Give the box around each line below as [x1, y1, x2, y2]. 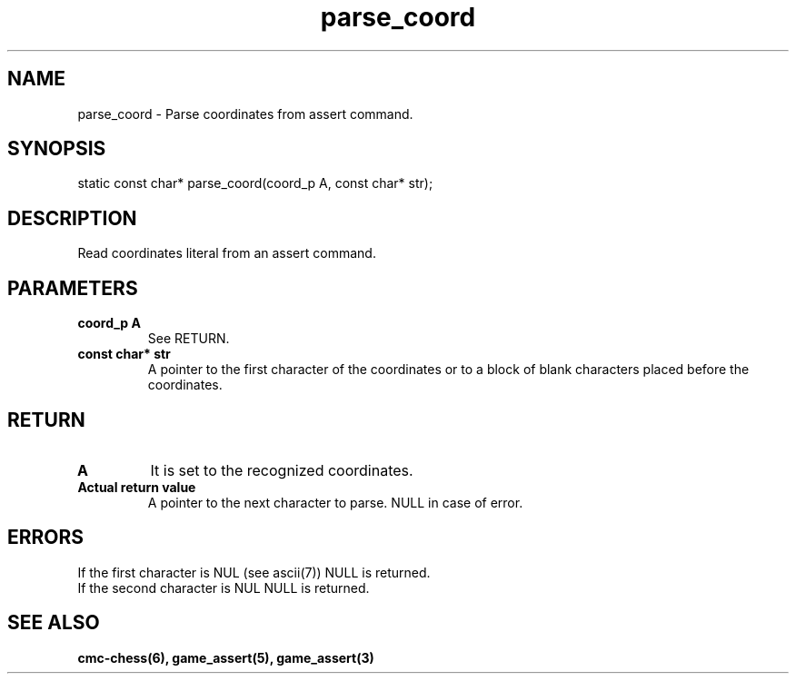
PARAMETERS [7, 276, 138, 300]
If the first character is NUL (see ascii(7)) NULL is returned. [77, 564, 431, 580]
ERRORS [7, 526, 85, 549]
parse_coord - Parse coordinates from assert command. [77, 105, 413, 122]
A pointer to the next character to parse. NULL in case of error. [147, 494, 523, 510]
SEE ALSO [7, 611, 100, 635]
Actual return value [77, 479, 196, 495]
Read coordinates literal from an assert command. [77, 245, 376, 262]
